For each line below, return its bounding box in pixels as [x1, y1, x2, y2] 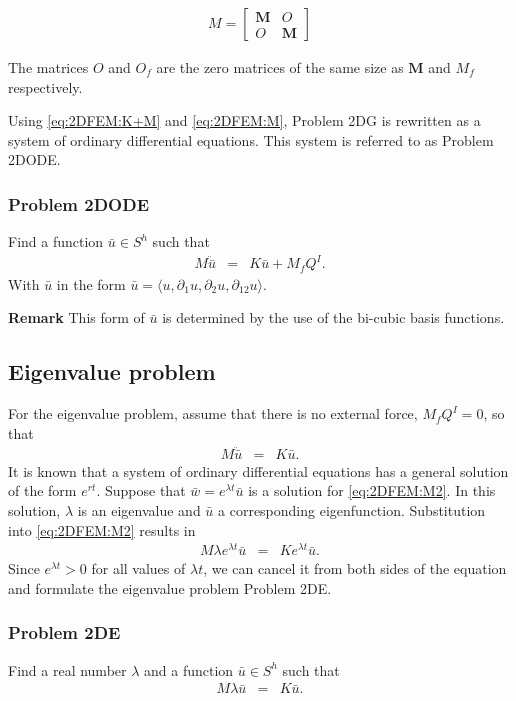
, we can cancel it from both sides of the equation [203, 558, 507, 579]
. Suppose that [96, 480, 186, 501]
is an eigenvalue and [77, 500, 201, 521]
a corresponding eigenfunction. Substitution [218, 500, 486, 521]
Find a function [8, 231, 104, 252]
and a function [144, 659, 234, 680]
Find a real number [8, 659, 127, 680]
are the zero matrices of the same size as [156, 57, 404, 78]
